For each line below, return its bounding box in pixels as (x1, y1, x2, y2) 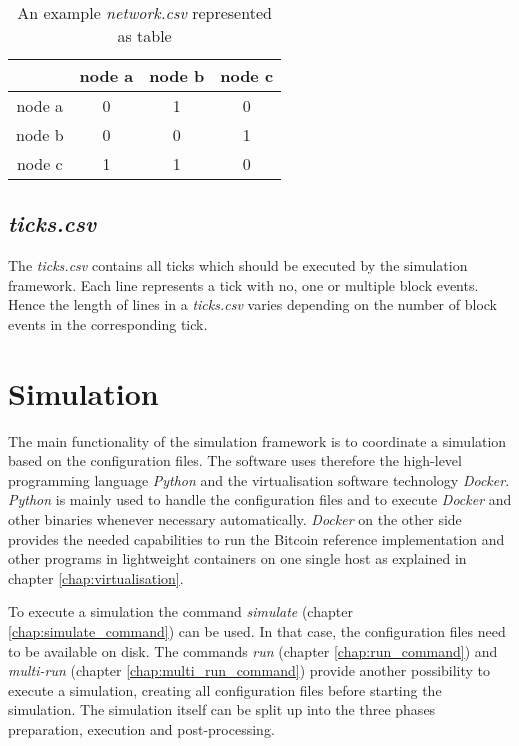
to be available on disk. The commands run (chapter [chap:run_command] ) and (8, 640, 498, 661)
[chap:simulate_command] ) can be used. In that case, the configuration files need (8, 621, 506, 642)
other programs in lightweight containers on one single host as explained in (8, 548, 467, 569)
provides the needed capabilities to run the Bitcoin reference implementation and (8, 528, 505, 549)
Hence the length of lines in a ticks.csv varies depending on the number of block (8, 294, 497, 315)
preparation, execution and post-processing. (8, 719, 275, 740)
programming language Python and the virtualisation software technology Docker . (8, 469, 510, 490)
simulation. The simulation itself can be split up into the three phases (8, 699, 436, 720)
